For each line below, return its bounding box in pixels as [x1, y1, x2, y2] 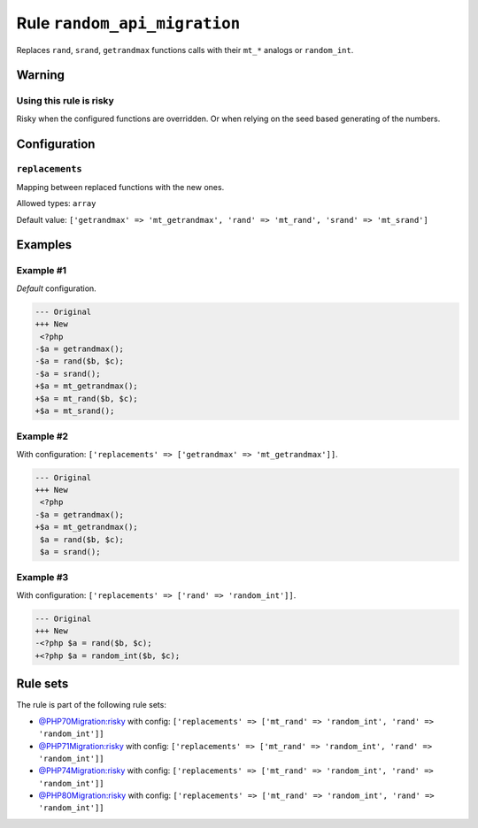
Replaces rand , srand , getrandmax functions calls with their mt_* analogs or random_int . [16, 44, 354, 55]
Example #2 [16, 430, 69, 442]
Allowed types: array [16, 198, 96, 209]
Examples [16, 237, 73, 252]
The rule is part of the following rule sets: [16, 700, 167, 710]
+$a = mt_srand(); [35, 405, 115, 416]
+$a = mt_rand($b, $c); [35, 394, 139, 403]
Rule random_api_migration [16, 13, 241, 33]
